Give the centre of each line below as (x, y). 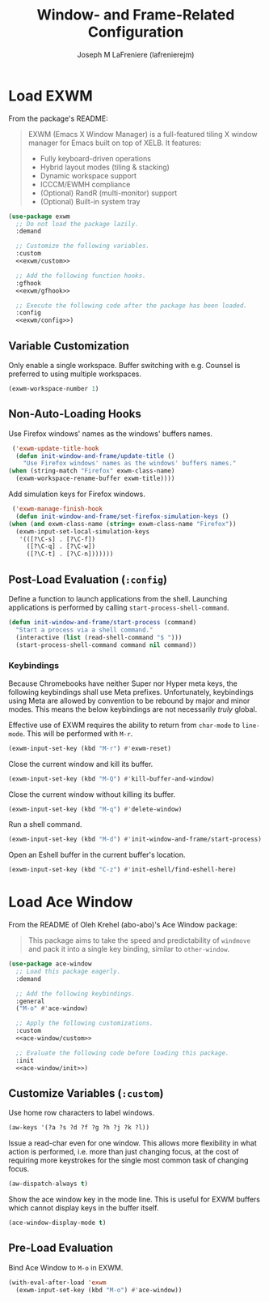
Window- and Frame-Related (136, 15)
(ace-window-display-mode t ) (57, 1223)
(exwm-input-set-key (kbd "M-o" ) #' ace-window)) (99, 1290)
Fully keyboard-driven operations (96, 158)
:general (30, 1001)
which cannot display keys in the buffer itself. (84, 1208)
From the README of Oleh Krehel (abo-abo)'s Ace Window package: (123, 925)
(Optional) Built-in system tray (90, 201)
